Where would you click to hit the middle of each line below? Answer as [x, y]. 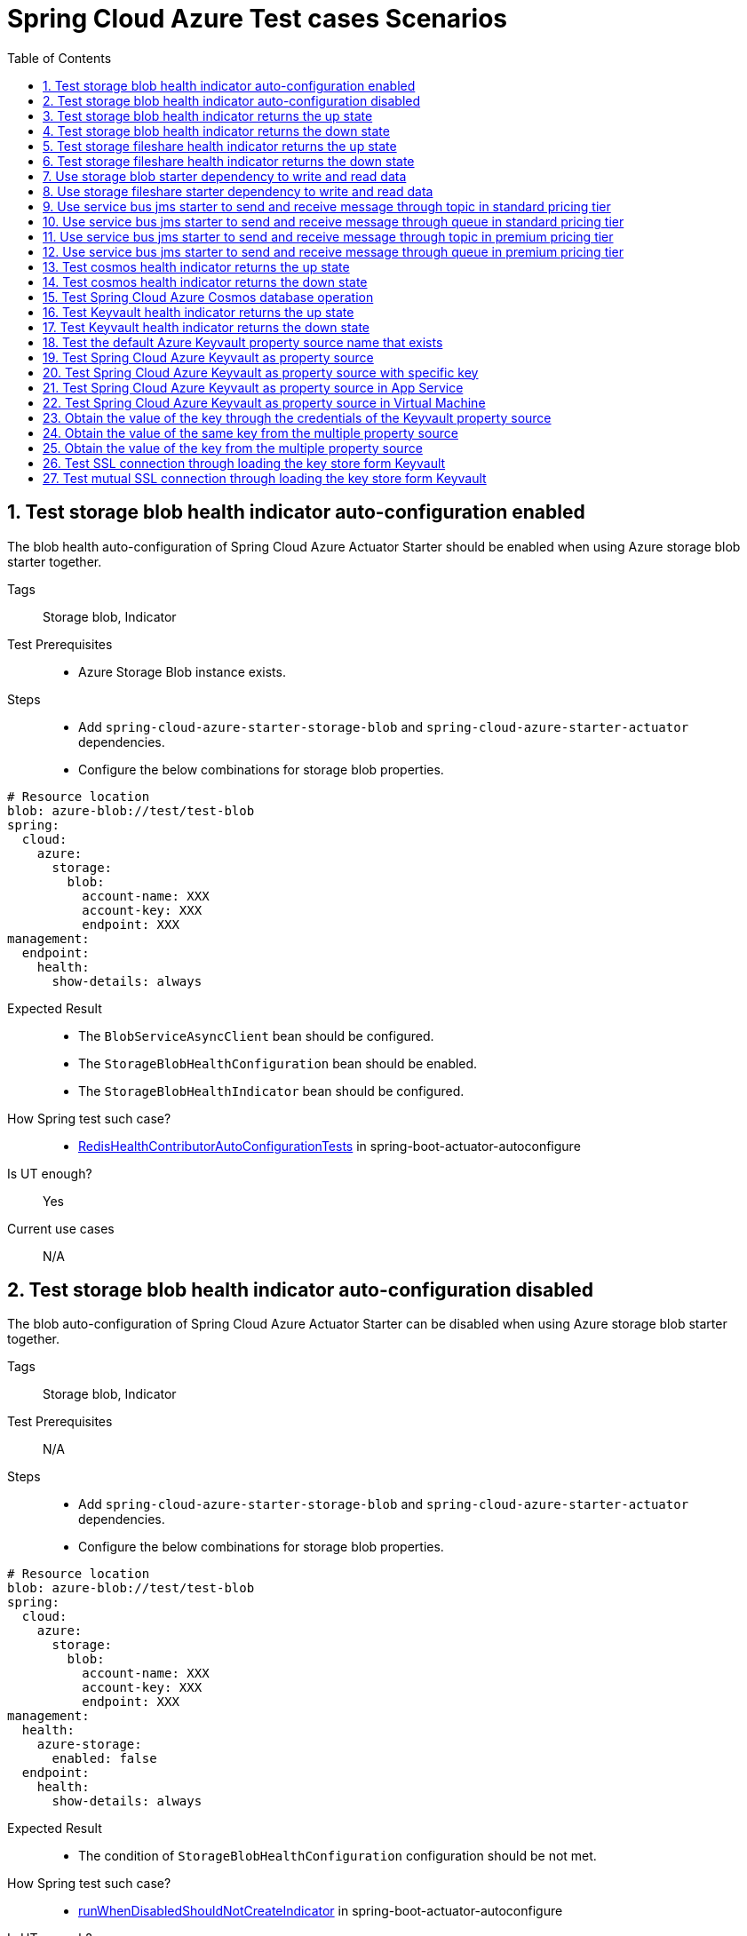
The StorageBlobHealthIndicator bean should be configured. [271, 1091]
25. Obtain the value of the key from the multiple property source [233, 448]
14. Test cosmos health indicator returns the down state [205, 282]
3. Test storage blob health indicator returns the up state [208, 115]
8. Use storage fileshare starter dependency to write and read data [238, 191]
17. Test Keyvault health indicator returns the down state [206, 327]
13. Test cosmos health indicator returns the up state [196, 266]
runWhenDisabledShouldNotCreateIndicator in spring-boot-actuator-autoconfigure [321, 1911]
